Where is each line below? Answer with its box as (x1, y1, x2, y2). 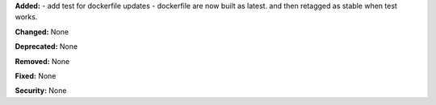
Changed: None (15, 26, 69, 36)
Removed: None (15, 56, 70, 66)
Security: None (15, 86, 67, 95)
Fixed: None (15, 71, 57, 80)
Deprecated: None (15, 42, 78, 51)
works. (15, 12, 38, 22)
